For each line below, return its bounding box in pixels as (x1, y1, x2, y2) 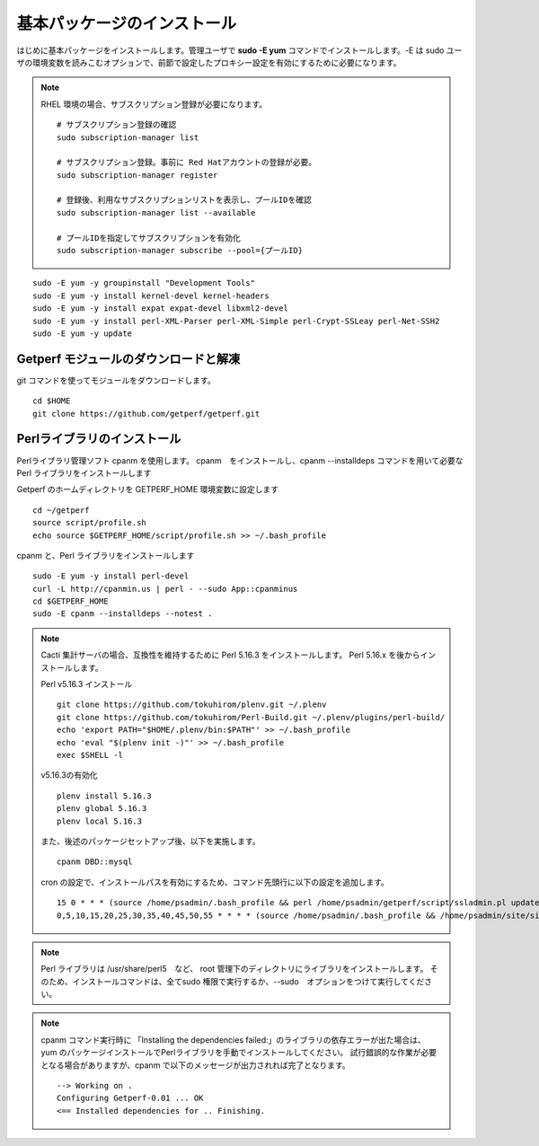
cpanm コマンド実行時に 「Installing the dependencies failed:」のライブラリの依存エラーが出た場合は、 (40, 1034, 426, 1045)
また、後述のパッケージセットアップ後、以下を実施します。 (40, 835, 261, 846)
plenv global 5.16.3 (57, 804, 147, 814)
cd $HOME (32, 396, 71, 406)
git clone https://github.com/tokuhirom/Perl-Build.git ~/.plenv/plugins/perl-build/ (57, 712, 446, 722)
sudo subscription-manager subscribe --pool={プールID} (57, 245, 304, 256)
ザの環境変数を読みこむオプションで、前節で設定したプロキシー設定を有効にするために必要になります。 (16, 57, 402, 67)
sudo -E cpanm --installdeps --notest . (32, 609, 213, 619)
